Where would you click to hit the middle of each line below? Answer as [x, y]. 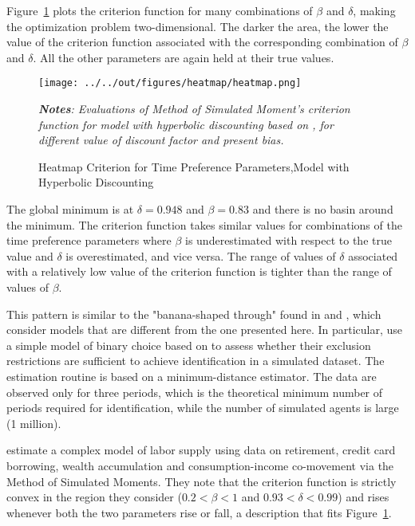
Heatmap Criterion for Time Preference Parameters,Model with [194, 166]
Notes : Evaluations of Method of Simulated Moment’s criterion [194, 109]
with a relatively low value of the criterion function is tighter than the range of [199, 271]
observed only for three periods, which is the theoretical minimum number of [195, 392]
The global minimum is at [70, 209]
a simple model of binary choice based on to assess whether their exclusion [189, 345]
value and [30, 255]
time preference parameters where [89, 240]
